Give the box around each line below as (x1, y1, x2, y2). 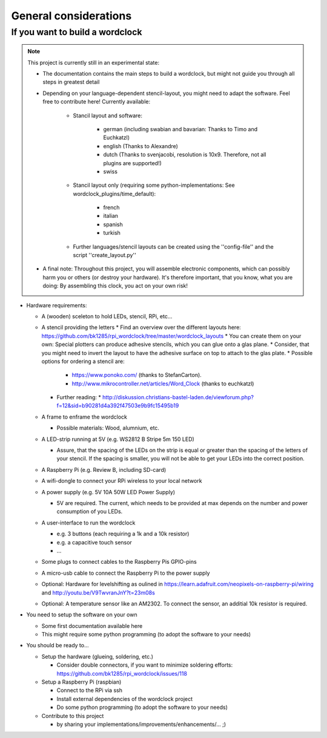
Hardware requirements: (26, 301, 87, 309)
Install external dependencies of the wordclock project (56, 695, 193, 702)
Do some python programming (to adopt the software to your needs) (56, 704, 228, 711)
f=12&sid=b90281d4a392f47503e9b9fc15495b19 (56, 402, 179, 410)
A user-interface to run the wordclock (41, 519, 136, 526)
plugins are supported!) (103, 159, 162, 166)
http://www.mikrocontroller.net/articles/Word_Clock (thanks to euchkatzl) (71, 380, 254, 387)
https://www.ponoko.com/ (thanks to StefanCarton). (71, 371, 202, 379)
